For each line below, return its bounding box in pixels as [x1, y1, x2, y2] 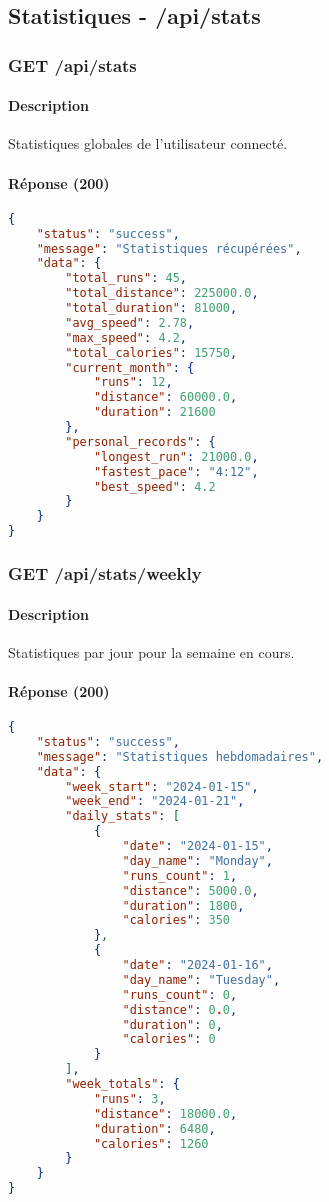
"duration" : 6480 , [93, 1121, 216, 1136]
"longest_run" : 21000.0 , [93, 449, 259, 464]
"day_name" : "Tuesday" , [122, 972, 281, 987]
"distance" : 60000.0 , [93, 390, 238, 405]
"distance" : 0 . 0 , [122, 1002, 238, 1017]
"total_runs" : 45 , [65, 271, 188, 286]
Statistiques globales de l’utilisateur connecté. [8, 133, 288, 154]
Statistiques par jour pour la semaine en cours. [8, 641, 295, 662]
